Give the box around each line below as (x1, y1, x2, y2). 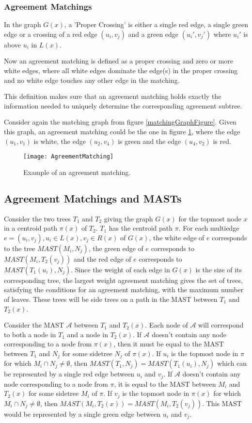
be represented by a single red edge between (4, 369, 134, 379)
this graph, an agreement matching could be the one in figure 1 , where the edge (4, 126, 240, 136)
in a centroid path (4, 223, 58, 233)
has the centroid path (109, 223, 173, 233)
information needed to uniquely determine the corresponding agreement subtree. (4, 100, 242, 110)
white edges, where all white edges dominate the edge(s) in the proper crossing (4, 65, 238, 75)
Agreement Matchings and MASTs (4, 190, 182, 205)
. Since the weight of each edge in (71, 264, 170, 274)
